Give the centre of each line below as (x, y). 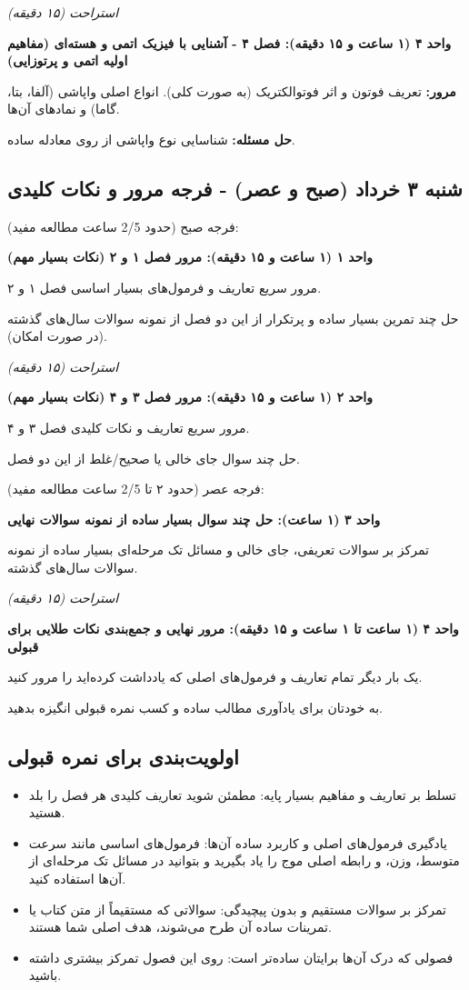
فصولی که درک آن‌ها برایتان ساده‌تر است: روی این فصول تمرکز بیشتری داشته (241, 957)
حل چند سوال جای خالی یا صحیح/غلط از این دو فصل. (154, 458)
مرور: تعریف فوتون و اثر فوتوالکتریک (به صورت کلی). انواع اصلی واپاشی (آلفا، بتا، (232, 90)
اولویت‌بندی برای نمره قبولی (123, 756)
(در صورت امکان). (57, 336)
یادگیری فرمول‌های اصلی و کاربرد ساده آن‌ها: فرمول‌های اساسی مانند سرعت (238, 842)
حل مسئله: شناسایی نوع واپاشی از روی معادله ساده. (151, 139)
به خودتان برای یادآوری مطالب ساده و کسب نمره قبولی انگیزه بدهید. (195, 707)
